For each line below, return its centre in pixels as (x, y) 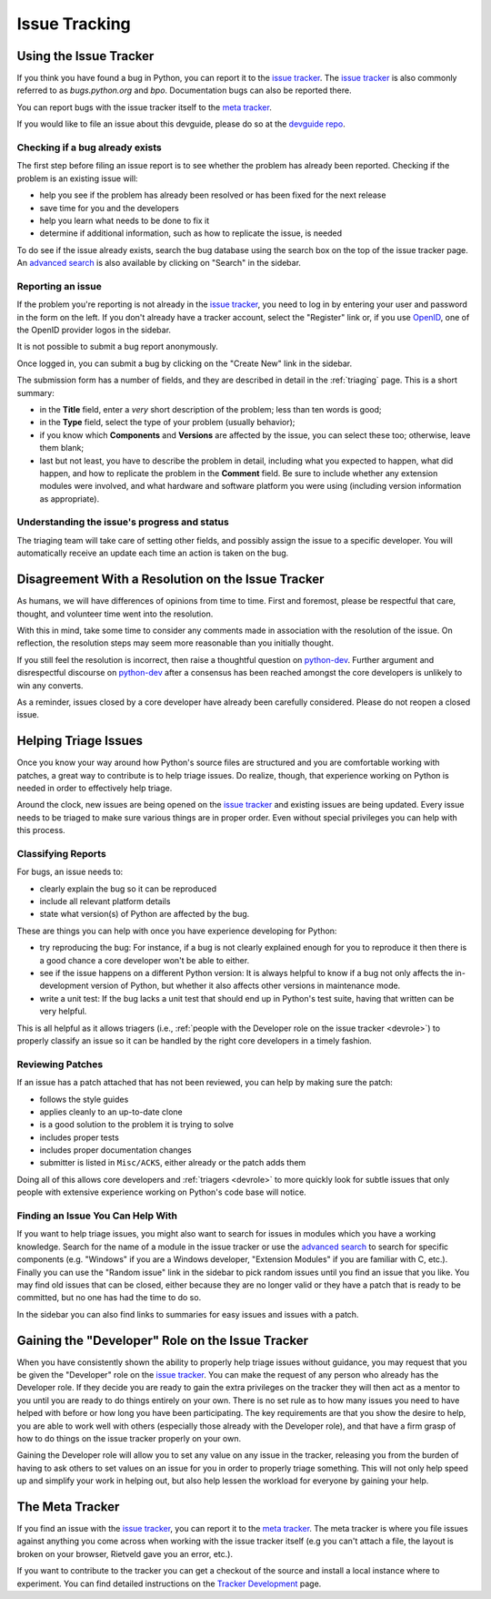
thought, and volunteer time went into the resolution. (115, 614)
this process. (41, 830)
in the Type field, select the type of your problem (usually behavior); (167, 423)
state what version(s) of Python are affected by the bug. (145, 914)
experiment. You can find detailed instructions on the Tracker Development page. (169, 1584)
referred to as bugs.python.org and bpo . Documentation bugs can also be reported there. (184, 90)
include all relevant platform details (105, 901)
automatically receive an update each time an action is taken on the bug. (153, 553)
